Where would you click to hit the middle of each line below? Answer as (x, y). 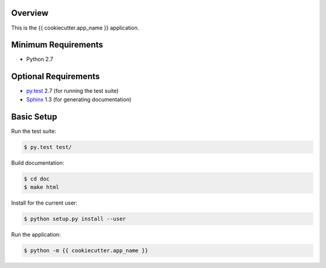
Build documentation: (38, 162)
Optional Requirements (56, 76)
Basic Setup (34, 117)
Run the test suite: (34, 131)
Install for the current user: (44, 203)
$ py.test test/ (48, 147)
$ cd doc (37, 179)
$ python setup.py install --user (75, 219)
